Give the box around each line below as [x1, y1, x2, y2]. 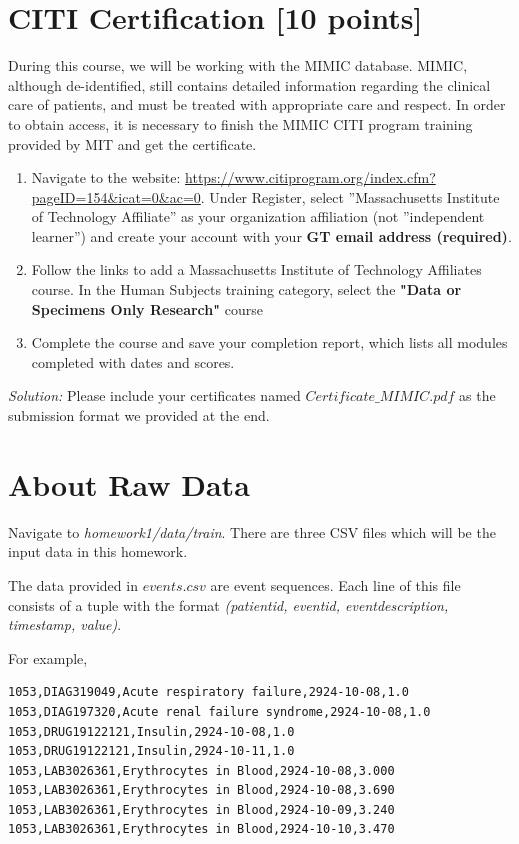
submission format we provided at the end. [8, 405, 270, 426]
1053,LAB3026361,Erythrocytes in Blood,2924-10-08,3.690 [8, 783, 395, 798]
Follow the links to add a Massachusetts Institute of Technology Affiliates [31, 259, 482, 280]
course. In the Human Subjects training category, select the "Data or [31, 279, 462, 300]
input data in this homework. [8, 541, 188, 562]
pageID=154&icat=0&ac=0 [31, 186, 201, 207]
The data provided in [8, 574, 138, 595]
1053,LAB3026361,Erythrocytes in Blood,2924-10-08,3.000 [8, 763, 395, 778]
